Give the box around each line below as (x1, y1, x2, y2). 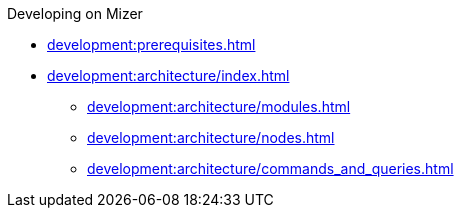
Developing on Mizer (7, 5, 143, 22)
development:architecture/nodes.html (87, 129, 335, 146)
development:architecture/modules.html (87, 98, 351, 115)
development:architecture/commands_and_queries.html (87, 160, 454, 177)
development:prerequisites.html (47, 36, 256, 53)
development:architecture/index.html (47, 67, 290, 84)
